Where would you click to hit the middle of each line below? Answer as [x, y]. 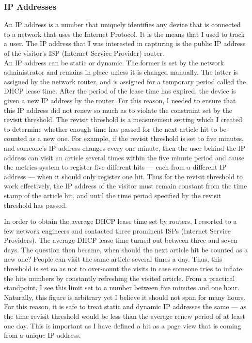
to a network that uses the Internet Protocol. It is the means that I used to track [124, 34]
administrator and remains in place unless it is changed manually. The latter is [121, 72]
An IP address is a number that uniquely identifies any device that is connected [122, 24]
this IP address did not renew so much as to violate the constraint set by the [118, 110]
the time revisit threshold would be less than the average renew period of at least [125, 316]
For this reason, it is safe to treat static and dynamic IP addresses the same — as [125, 306]
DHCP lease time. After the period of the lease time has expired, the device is [120, 91]
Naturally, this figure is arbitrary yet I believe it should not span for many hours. [125, 297]
